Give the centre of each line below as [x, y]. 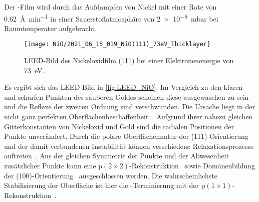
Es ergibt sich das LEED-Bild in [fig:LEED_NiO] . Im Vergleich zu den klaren [123, 87]
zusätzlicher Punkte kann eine [50, 166]
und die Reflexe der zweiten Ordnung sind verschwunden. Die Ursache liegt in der [129, 107]
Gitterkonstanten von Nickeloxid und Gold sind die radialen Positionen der [119, 126]
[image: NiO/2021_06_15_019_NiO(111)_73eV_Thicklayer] [117, 44]
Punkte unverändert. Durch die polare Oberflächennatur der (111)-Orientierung [126, 136]
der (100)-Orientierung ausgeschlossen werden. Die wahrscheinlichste [111, 175]
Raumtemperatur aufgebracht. [51, 28]
